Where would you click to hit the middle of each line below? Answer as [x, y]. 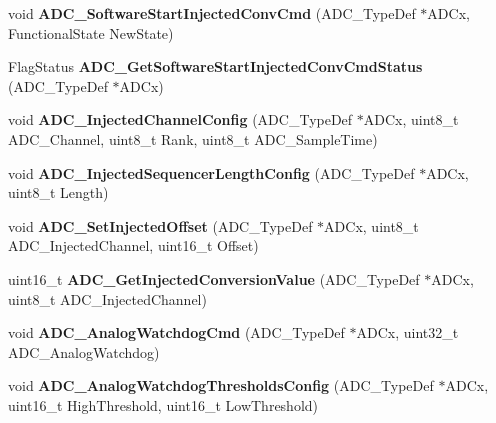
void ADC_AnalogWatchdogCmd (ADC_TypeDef [176, 332]
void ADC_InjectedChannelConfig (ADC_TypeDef [180, 119]
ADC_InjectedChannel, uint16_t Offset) [133, 245]
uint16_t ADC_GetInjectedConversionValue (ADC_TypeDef [214, 278]
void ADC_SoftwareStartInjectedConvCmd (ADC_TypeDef [212, 13]
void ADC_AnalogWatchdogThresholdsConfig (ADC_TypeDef [221, 385]
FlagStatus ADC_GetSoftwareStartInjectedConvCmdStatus [215, 66]
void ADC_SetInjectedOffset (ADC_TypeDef [160, 225]
